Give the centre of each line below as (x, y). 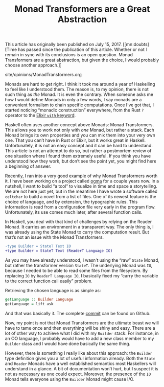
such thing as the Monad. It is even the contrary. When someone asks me (79, 94)
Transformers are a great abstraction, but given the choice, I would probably (82, 60)
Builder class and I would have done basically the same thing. (68, 343)
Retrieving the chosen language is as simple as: (53, 290)
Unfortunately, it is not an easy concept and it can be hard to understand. (79, 146)
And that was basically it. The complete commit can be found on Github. (78, 313)
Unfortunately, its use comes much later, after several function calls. (74, 212)
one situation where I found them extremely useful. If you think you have (78, 156)
